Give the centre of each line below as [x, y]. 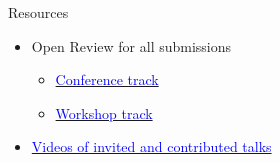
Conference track [107, 79]
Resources [38, 12]
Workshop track [104, 112]
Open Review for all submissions [131, 45]
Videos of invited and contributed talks [151, 146]
